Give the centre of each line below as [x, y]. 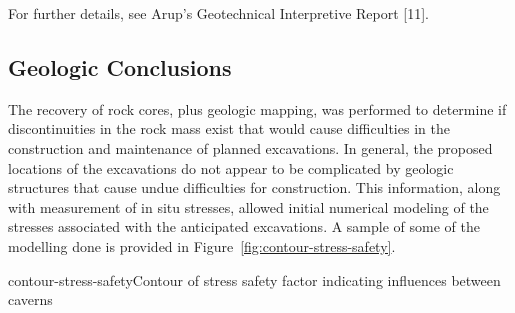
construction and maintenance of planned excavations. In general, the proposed [250, 147]
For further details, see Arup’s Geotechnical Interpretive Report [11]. [219, 13]
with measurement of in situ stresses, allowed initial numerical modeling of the [248, 206]
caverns [30, 299]
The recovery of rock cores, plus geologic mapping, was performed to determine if [257, 108]
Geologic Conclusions [120, 66]
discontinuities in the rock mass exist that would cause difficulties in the [229, 128]
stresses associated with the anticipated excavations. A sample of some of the [244, 226]
